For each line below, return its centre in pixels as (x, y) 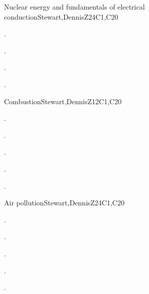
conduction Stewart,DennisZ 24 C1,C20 (61, 16)
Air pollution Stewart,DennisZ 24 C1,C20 (64, 203)
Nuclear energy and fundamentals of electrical (74, 7)
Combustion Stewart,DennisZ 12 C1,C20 (63, 101)
